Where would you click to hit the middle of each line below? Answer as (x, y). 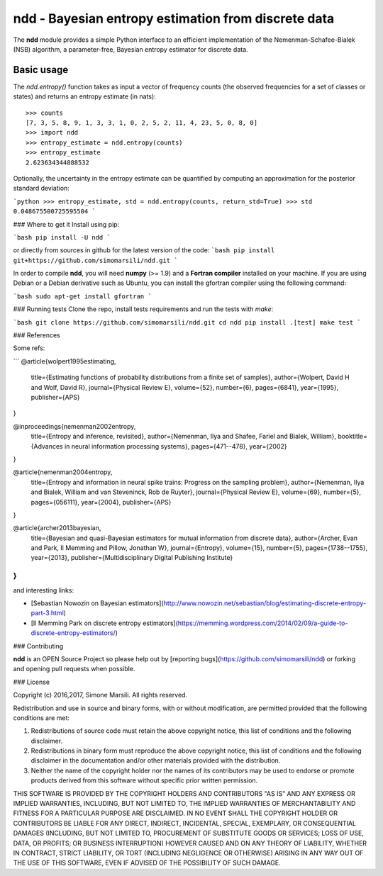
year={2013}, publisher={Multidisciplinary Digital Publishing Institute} (132, 558)
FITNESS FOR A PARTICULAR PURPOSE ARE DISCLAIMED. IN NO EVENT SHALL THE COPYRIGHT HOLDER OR (176, 813)
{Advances (47, 446)
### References (37, 335)
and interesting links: (44, 590)
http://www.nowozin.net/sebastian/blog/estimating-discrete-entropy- (265, 603)
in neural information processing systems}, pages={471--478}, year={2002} (176, 446)
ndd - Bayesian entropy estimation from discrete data (174, 18)
